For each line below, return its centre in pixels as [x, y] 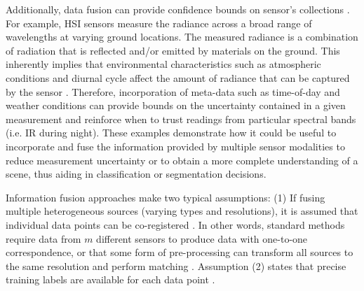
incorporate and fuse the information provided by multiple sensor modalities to [175, 146]
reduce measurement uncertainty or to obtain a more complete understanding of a [182, 160]
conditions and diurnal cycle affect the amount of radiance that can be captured [178, 77]
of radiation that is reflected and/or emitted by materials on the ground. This [173, 50]
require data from [43, 238]
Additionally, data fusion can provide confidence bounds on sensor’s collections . [178, 9]
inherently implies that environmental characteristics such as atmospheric [163, 64]
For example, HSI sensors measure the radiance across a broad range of [159, 23]
